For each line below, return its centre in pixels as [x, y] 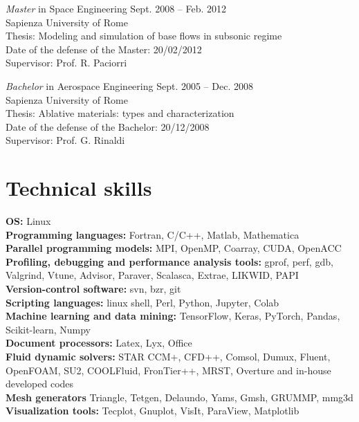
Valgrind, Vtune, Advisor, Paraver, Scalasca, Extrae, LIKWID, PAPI [152, 275]
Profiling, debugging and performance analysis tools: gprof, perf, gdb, [169, 261]
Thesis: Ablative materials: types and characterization [120, 113]
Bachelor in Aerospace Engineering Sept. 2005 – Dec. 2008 [129, 85]
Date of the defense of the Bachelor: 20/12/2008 [108, 126]
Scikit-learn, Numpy [48, 329]
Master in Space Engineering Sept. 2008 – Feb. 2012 [116, 8]
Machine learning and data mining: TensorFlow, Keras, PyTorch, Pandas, [173, 316]
